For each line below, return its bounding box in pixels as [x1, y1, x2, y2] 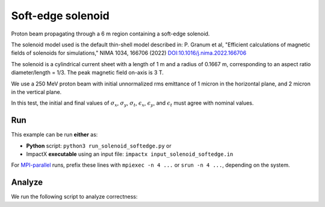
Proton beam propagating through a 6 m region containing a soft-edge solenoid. [11, 30, 210, 37]
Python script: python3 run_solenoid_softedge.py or [26, 142, 172, 149]
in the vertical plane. [11, 88, 62, 96]
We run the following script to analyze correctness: [11, 193, 138, 200]
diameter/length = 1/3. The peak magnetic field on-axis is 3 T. [11, 69, 164, 76]
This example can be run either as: [11, 131, 98, 138]
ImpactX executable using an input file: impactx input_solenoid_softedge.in [26, 150, 234, 158]
